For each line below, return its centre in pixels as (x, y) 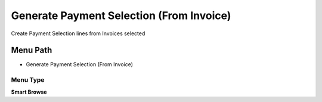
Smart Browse (29, 92)
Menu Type (28, 80)
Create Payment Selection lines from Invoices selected (78, 33)
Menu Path (32, 50)
